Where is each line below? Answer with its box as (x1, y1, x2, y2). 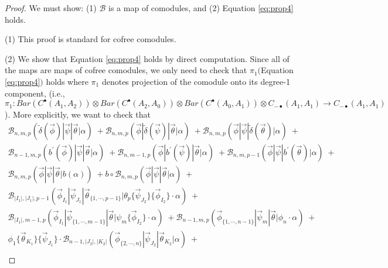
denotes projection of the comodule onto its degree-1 (101, 75, 290, 87)
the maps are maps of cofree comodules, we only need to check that (5, 64, 247, 76)
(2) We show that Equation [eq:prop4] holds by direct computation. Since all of (5, 52, 290, 64)
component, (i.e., (5, 87, 65, 99)
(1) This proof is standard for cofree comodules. (5, 33, 176, 45)
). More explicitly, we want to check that (5, 108, 151, 121)
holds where (46, 75, 89, 87)
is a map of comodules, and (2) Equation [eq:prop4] (108, 2, 294, 13)
